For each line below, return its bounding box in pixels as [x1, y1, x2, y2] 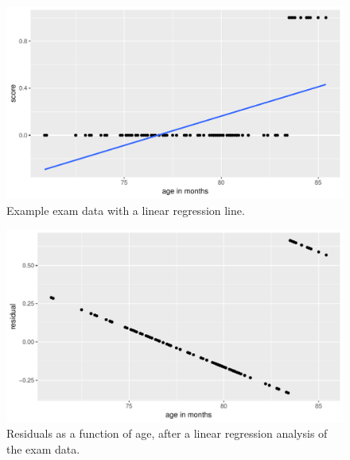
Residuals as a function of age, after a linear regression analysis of [6, 425, 328, 442]
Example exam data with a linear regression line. [6, 201, 245, 218]
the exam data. [6, 440, 80, 457]
